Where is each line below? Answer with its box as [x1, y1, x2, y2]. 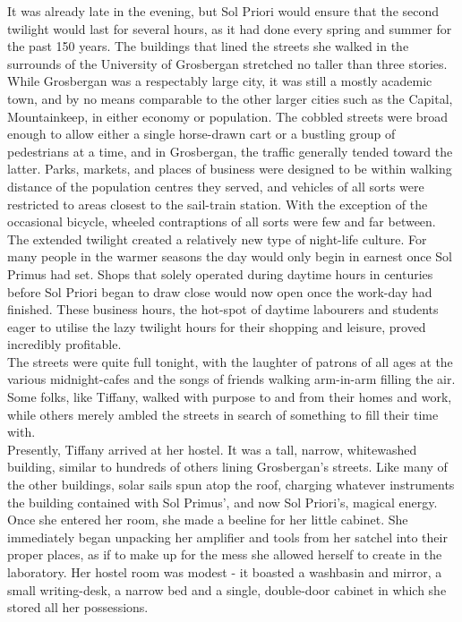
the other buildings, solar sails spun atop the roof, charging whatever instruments [7, 475, 455, 494]
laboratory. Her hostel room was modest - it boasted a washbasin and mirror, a [7, 563, 442, 581]
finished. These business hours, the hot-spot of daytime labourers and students [7, 300, 439, 319]
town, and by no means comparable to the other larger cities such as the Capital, [7, 89, 453, 107]
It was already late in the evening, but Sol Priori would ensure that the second [7, 2, 440, 20]
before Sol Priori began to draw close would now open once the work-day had [7, 282, 432, 301]
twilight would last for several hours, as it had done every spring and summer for [7, 19, 452, 38]
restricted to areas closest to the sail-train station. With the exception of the [7, 194, 428, 213]
